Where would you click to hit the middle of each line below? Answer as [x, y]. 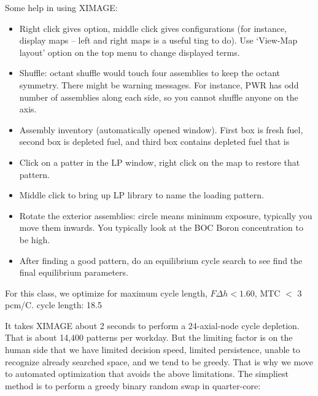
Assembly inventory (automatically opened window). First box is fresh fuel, [161, 129]
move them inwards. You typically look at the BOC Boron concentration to [161, 227]
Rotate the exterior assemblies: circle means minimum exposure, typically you [166, 215]
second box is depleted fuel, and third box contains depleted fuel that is [154, 142]
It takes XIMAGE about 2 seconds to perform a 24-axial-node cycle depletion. [152, 325]
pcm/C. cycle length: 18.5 [53, 305]
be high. [35, 239]
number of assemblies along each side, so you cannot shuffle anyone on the [159, 97]
